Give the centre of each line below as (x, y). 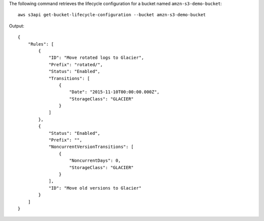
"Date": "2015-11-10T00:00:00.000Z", (114, 92)
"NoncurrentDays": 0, (95, 161)
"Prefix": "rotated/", (76, 64)
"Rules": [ (41, 44)
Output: (17, 26)
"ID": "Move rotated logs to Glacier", (96, 58)
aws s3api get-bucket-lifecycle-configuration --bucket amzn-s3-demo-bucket (112, 15)
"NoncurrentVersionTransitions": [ (91, 147)
